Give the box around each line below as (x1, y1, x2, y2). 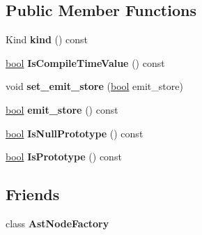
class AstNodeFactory (6, 215, 109, 230)
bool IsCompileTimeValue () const (6, 55, 165, 70)
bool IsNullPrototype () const (6, 126, 143, 140)
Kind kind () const (6, 32, 88, 47)
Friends (6, 183, 60, 205)
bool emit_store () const (6, 102, 118, 116)
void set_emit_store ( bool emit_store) (6, 79, 183, 93)
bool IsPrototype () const (6, 149, 122, 164)
